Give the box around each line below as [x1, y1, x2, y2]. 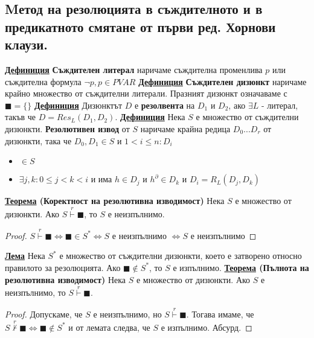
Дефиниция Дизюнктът [34, 98, 123, 111]
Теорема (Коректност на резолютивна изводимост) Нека [5, 194, 225, 207]
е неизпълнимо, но [93, 308, 162, 320]
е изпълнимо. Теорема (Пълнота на [173, 261, 309, 273]
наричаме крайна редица [140, 122, 231, 135]
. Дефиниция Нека [115, 110, 185, 123]
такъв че [5, 110, 36, 123]
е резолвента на [134, 98, 195, 111]
